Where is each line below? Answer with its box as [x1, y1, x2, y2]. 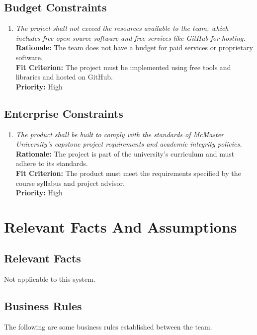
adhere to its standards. [15, 158, 88, 168]
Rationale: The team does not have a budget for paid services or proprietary [15, 42, 253, 53]
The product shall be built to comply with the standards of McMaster [15, 129, 224, 139]
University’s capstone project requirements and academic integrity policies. [15, 139, 242, 149]
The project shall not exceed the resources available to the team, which [15, 23, 229, 33]
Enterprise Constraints [4, 105, 123, 121]
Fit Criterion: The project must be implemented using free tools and [15, 62, 231, 72]
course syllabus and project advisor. [15, 177, 125, 188]
